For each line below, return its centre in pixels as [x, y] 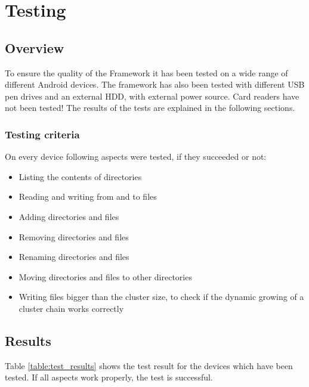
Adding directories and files [69, 216]
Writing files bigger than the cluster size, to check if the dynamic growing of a [161, 297]
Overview [35, 47]
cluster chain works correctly [71, 308]
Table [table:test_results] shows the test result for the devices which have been [149, 365]
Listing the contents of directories [80, 176]
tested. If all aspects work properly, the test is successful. [109, 377]
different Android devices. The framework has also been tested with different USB [155, 84]
